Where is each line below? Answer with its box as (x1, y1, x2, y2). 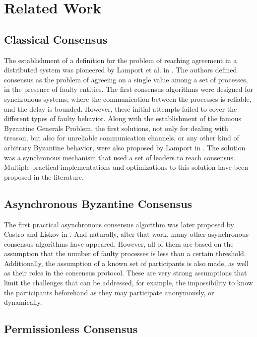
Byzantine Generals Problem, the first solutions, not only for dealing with (4, 123, 228, 133)
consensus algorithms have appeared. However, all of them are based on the (4, 238, 234, 249)
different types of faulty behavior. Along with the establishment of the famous (4, 113, 241, 124)
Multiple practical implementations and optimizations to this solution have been (4, 162, 248, 172)
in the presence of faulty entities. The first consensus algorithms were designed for (4, 84, 254, 94)
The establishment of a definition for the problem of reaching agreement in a (4, 55, 237, 65)
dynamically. (4, 297, 42, 307)
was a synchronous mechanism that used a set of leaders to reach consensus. (4, 152, 235, 162)
